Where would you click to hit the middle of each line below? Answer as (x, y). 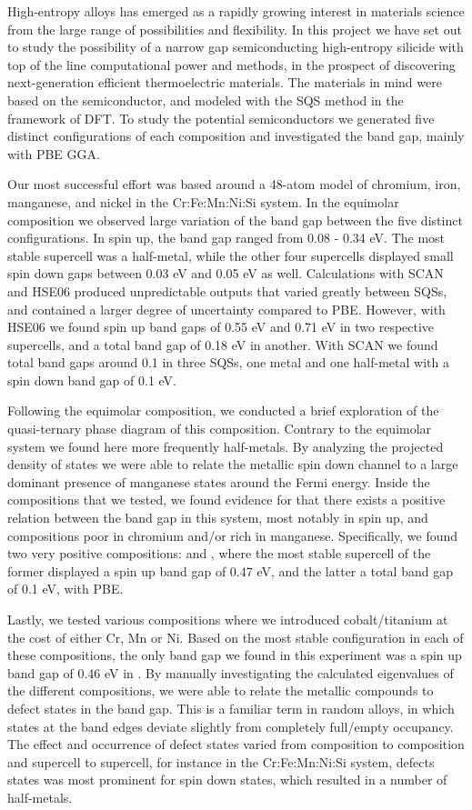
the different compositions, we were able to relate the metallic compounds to (221, 690)
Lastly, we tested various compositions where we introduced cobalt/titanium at (228, 619)
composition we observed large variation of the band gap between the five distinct (235, 220)
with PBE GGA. (54, 153)
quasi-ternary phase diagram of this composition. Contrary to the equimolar (220, 429)
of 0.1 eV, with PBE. (65, 589)
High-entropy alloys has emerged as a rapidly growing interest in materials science (236, 11)
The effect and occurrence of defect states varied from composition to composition (236, 744)
